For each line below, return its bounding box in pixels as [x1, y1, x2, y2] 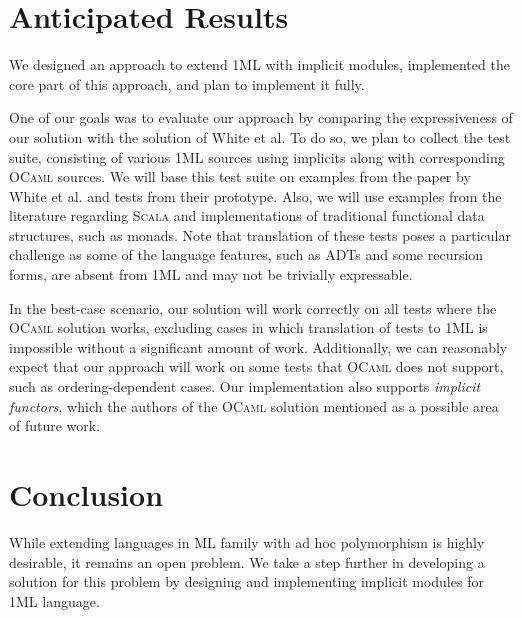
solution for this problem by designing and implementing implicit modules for [9, 571, 484, 592]
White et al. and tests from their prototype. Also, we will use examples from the [9, 185, 502, 206]
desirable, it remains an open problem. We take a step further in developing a [9, 551, 485, 572]
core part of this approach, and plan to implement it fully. [9, 73, 365, 94]
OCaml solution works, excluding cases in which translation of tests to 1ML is [9, 317, 488, 338]
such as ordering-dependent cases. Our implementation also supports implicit [9, 376, 481, 397]
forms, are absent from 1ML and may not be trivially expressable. [9, 264, 413, 285]
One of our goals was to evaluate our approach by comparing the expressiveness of [9, 107, 513, 128]
